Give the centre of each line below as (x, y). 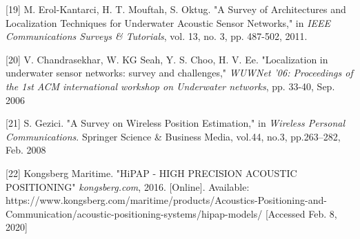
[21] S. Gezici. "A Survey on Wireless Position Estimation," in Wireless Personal (176, 123)
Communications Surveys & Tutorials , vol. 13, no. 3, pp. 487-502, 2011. (157, 36)
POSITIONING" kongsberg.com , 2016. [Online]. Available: (128, 186)
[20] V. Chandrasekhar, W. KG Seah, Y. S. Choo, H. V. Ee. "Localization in (167, 59)
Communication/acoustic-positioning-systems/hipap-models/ (134, 213)
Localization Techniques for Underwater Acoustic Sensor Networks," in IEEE (168, 22)
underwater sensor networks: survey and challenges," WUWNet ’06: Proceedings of (179, 73)
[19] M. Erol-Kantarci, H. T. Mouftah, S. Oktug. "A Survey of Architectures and (176, 9)
